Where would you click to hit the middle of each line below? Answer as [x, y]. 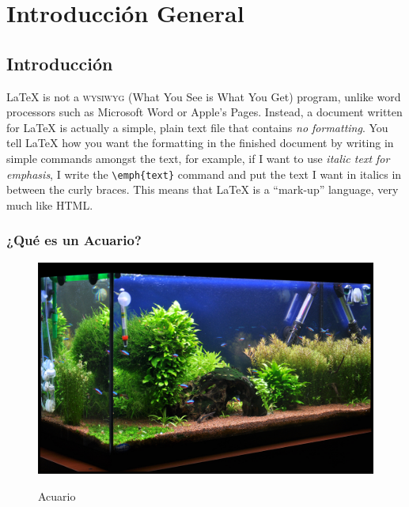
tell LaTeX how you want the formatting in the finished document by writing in [200, 143]
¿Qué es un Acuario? [74, 240]
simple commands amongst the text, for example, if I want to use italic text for [198, 158]
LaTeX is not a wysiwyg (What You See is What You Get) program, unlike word [204, 96]
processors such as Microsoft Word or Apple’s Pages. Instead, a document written [204, 112]
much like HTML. [50, 204]
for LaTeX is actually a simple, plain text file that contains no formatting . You [197, 127]
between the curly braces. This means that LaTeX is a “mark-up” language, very [203, 189]
